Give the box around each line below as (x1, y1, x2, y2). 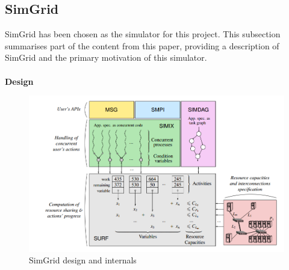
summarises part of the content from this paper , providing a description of (5, 39, 279, 52)
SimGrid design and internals (29, 254, 137, 266)
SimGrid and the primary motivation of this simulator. (5, 51, 207, 64)
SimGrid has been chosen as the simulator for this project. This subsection (5, 28, 281, 40)
